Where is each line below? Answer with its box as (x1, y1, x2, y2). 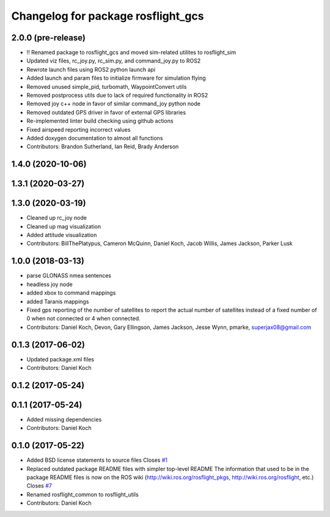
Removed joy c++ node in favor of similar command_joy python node (26, 100, 201, 107)
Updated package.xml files (26, 355, 95, 363)
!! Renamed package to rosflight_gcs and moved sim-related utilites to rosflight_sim (26, 49, 237, 56)
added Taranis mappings (26, 298, 89, 305)
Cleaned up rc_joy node (26, 214, 87, 222)
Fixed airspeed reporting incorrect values (26, 126, 131, 133)
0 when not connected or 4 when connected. (26, 315, 141, 322)
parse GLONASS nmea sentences (26, 272, 111, 279)
